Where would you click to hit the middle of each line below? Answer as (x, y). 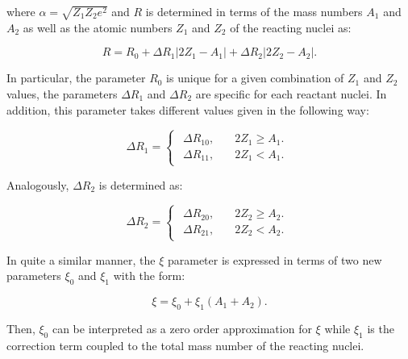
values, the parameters (62, 93)
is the (381, 328)
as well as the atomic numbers (98, 27)
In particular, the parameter (76, 78)
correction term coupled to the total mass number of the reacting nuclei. (185, 345)
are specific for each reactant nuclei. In (291, 93)
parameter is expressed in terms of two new (275, 259)
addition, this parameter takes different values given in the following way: (188, 109)
